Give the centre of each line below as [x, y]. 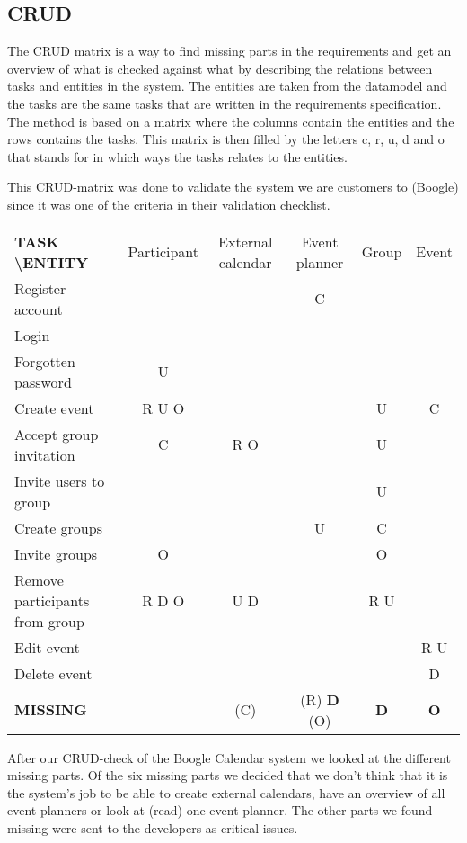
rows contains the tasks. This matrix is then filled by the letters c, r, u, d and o [226, 139]
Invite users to [60, 480]
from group [49, 621]
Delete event [53, 673]
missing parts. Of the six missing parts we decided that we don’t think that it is [228, 775]
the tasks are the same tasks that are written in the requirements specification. [225, 103]
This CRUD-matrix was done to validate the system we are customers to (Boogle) [233, 187]
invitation [45, 454]
